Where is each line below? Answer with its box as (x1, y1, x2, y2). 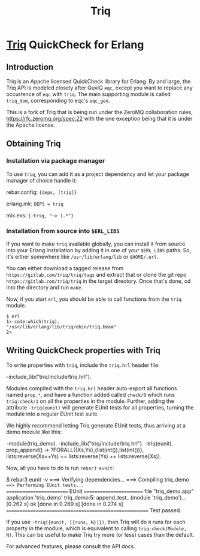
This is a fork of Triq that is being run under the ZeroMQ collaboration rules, (6, 109, 193, 115)
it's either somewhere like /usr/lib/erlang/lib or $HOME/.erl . (6, 253, 159, 260)
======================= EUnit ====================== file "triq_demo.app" (6, 488, 194, 495)
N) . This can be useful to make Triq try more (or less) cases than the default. (6, 531, 195, 538)
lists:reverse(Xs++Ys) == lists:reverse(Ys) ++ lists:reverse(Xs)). (6, 452, 162, 460)
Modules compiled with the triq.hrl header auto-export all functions (6, 384, 177, 391)
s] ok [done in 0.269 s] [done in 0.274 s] (23, 500, 123, 507)
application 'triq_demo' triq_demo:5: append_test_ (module (6, 494, 151, 501)
